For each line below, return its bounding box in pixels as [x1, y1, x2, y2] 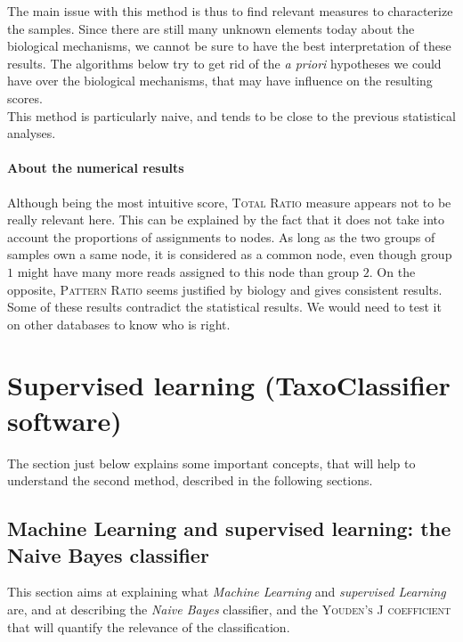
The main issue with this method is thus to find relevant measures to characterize [7, 2, 453, 20]
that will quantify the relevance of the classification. [7, 617, 290, 636]
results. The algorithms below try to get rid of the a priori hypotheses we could [7, 53, 442, 72]
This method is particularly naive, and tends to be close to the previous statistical [7, 106, 456, 125]
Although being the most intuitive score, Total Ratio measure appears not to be [7, 192, 451, 211]
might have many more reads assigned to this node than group [17, 262, 360, 280]
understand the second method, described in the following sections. [7, 471, 373, 490]
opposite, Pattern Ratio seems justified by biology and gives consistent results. [7, 280, 443, 298]
